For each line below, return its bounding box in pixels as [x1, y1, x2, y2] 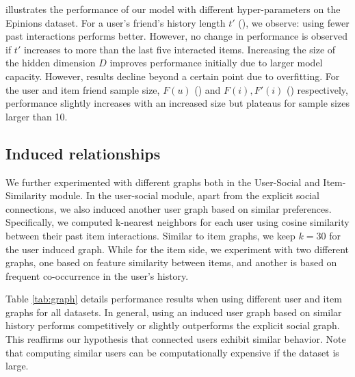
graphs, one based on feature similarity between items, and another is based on [5, 255, 337, 270]
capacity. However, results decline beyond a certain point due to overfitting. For [5, 68, 340, 83]
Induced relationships [5, 142, 161, 164]
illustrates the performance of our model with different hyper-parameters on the [5, 2, 341, 16]
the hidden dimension [5, 55, 96, 70]
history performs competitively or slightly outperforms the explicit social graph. [5, 318, 340, 333]
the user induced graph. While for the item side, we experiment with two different [5, 242, 349, 256]
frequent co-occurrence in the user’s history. [5, 268, 189, 283]
